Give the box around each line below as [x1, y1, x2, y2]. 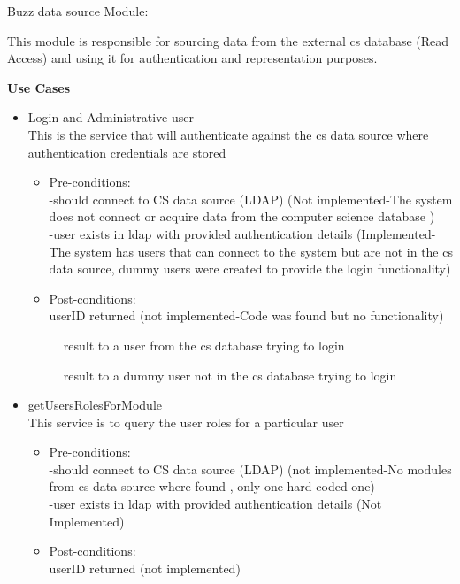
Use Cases [7, 78, 71, 96]
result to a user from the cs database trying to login [63, 335, 345, 354]
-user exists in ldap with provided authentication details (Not [49, 495, 382, 513]
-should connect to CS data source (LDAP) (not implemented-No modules [49, 459, 452, 478]
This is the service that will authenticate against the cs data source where [27, 125, 429, 143]
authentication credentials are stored [27, 142, 226, 161]
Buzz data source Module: [7, 2, 149, 19]
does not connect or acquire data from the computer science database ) [49, 207, 435, 226]
